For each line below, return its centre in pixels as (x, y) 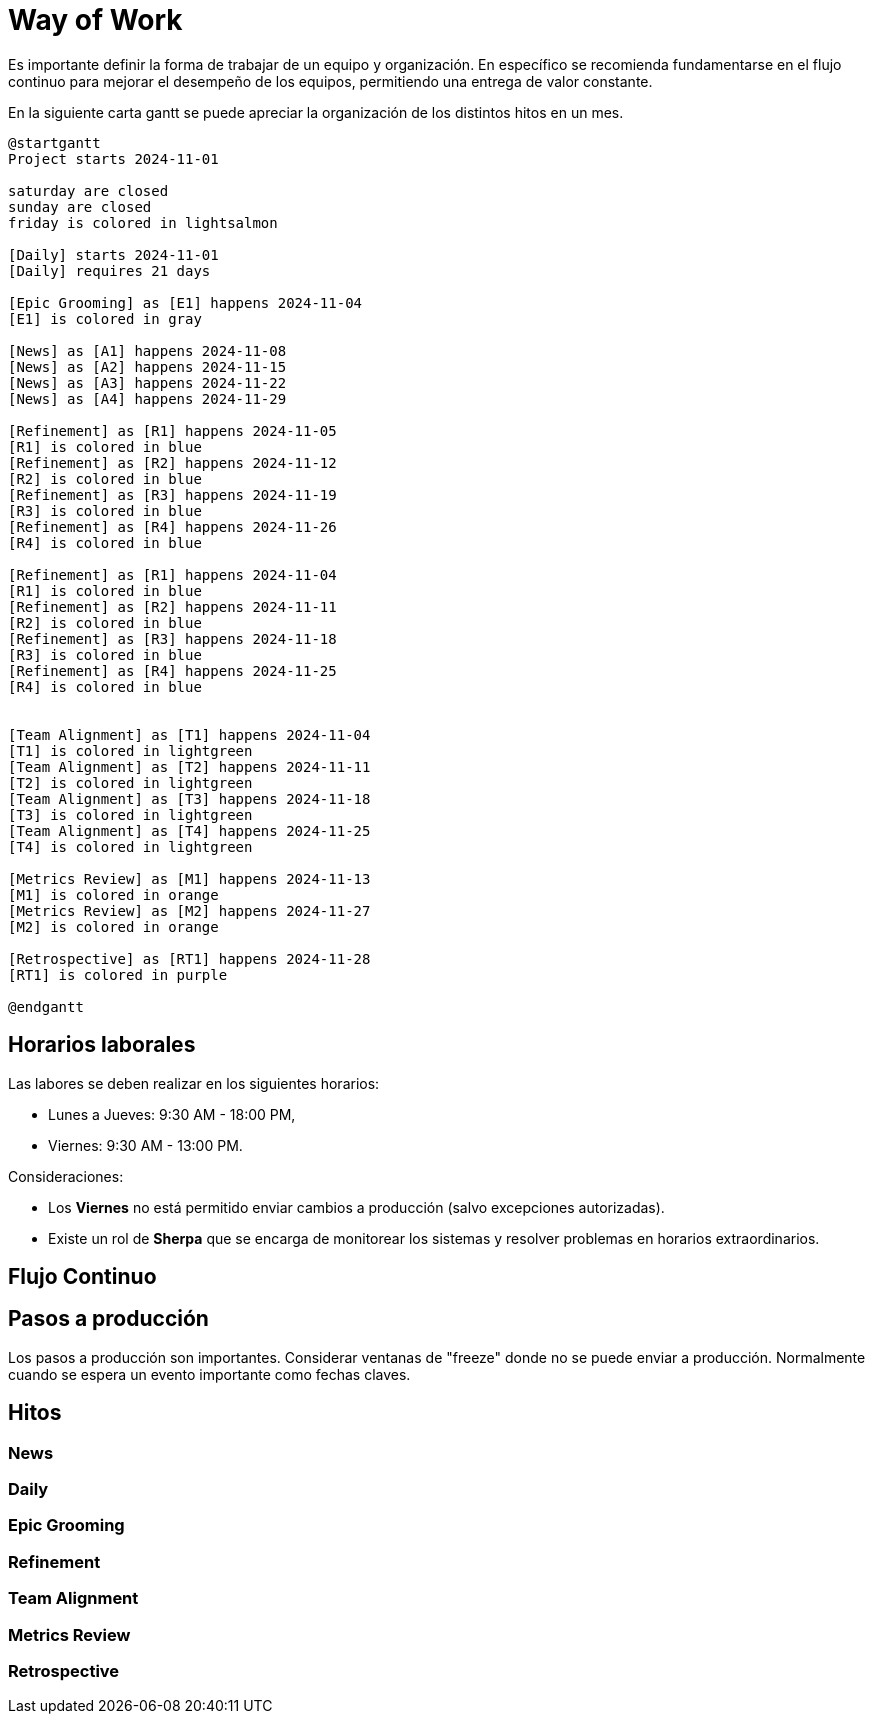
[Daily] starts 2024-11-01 (113, 254)
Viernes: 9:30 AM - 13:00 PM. (145, 1145)
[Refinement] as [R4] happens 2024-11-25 (172, 670)
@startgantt (54, 142)
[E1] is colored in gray (105, 318)
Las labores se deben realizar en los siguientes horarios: (194, 1083)
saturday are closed (88, 190)
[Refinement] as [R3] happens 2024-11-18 (172, 638)
